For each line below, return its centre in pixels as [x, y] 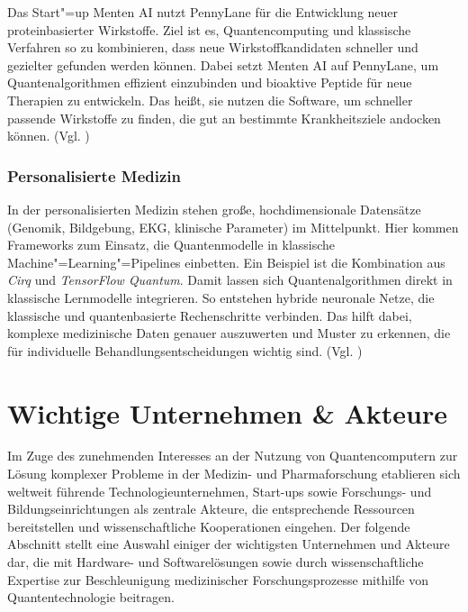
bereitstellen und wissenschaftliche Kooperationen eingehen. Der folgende [209, 526]
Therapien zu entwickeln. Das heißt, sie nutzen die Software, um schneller [210, 100]
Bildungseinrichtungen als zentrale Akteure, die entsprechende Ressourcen [211, 509]
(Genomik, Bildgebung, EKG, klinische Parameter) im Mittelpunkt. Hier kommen [233, 227]
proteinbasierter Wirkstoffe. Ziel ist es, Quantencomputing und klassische [209, 29]
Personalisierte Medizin [94, 175]
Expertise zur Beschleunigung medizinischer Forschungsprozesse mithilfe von [218, 579]
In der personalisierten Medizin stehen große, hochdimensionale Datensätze [214, 209]
